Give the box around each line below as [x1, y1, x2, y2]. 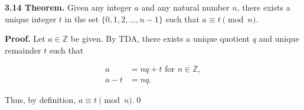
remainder [5, 44, 41, 56]
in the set [64, 12, 99, 25]
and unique [259, 32, 299, 45]
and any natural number [141, 1, 230, 13]
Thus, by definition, [5, 94, 76, 106]
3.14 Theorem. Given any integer [5, 1, 132, 13]
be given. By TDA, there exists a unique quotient [70, 32, 250, 45]
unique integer [5, 12, 57, 25]
